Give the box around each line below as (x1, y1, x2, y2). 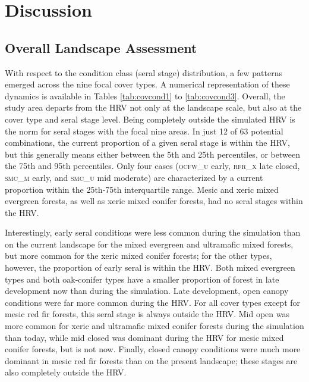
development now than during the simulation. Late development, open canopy (5, 284, 289, 297)
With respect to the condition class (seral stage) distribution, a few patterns (5, 66, 282, 79)
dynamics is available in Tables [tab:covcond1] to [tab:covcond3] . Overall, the (5, 89, 285, 102)
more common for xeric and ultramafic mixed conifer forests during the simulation (5, 320, 304, 332)
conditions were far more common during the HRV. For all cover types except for (5, 296, 301, 308)
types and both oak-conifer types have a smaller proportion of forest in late (5, 273, 279, 285)
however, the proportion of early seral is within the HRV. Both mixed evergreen (5, 261, 295, 274)
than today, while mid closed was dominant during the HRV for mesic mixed (5, 331, 284, 343)
